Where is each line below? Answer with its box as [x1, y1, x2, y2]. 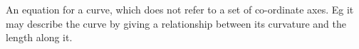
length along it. [6, 30, 73, 45]
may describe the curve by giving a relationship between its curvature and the [6, 16, 346, 31]
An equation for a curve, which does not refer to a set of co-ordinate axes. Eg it [6, 2, 354, 16]
